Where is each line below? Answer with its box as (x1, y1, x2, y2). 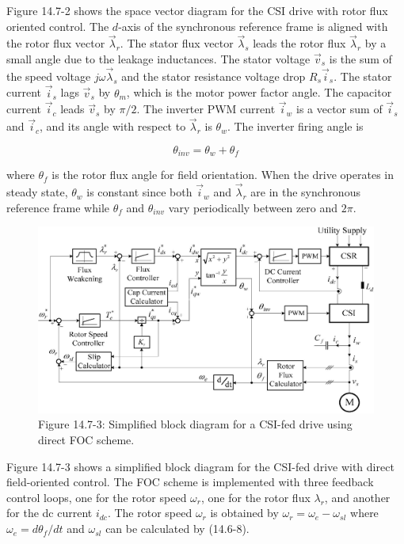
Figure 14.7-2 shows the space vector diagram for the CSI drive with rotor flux (6, 2, 388, 18)
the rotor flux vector (6, 35, 105, 51)
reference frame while (6, 199, 109, 215)
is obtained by (210, 504, 279, 521)
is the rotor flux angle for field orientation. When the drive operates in (51, 166, 394, 183)
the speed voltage (6, 67, 91, 84)
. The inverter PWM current (136, 101, 276, 117)
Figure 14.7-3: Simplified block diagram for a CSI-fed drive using (38, 416, 353, 432)
